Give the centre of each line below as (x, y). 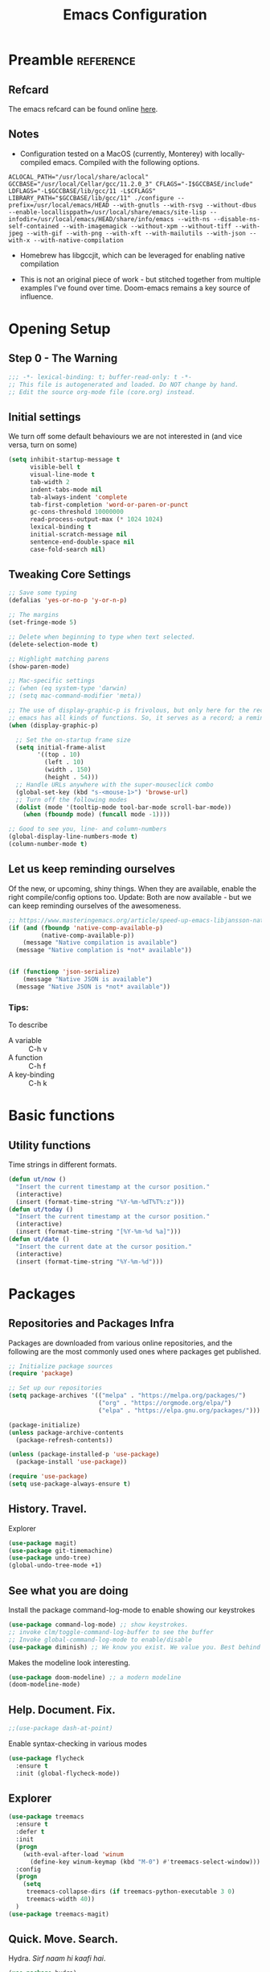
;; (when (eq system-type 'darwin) (68, 688)
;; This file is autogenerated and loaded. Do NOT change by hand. (124, 384)
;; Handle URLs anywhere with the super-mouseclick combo (115, 785)
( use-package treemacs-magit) (59, 1914)
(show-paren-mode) (39, 666)
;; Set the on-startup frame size (73, 740)
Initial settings (45, 417)
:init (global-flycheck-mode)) (68, 1773)
